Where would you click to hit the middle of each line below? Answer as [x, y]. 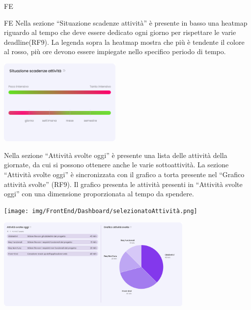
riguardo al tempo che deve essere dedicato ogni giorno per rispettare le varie [120, 32]
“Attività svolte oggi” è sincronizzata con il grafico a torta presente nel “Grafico [124, 174]
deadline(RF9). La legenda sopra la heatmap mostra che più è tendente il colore [124, 42]
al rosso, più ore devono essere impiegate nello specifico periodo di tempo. [115, 51]
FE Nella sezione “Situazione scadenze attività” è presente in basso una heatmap [126, 22]
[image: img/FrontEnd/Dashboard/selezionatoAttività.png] [101, 211]
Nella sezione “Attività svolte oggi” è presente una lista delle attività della [116, 155]
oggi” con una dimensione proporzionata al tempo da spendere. [99, 194]
